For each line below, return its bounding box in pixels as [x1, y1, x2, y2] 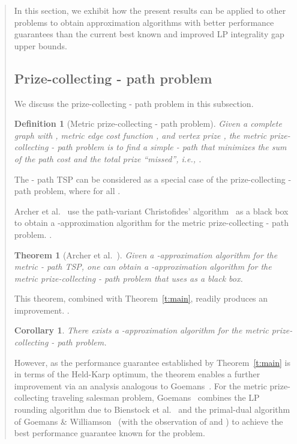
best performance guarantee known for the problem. [14, 427, 205, 439]
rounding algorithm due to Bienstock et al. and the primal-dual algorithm [14, 403, 290, 416]
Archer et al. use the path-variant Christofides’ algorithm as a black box [14, 204, 289, 217]
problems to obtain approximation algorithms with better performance [14, 16, 274, 28]
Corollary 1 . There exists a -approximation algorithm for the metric [14, 324, 269, 336]
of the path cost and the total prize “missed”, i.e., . [14, 152, 202, 165]
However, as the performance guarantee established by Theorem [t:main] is [14, 356, 290, 368]
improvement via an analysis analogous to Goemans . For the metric [14, 379, 267, 392]
